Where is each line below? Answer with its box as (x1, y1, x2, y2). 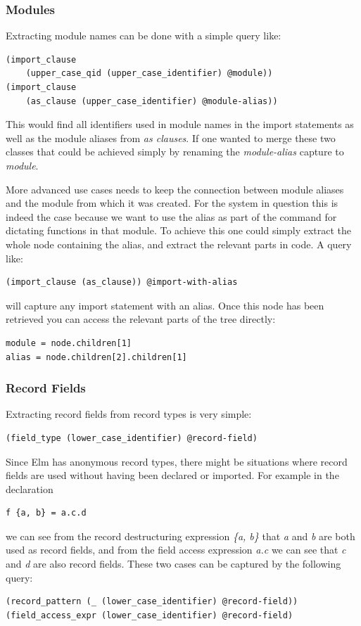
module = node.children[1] (6, 338, 132, 348)
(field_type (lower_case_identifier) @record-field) (6, 433, 258, 443)
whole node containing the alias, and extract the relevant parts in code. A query (6, 236, 352, 251)
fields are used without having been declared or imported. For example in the (6, 468, 339, 483)
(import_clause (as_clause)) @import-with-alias (6, 277, 238, 288)
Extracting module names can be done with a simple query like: (6, 28, 281, 43)
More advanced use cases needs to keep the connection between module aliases (6, 181, 344, 196)
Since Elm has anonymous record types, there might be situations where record (6, 454, 348, 468)
